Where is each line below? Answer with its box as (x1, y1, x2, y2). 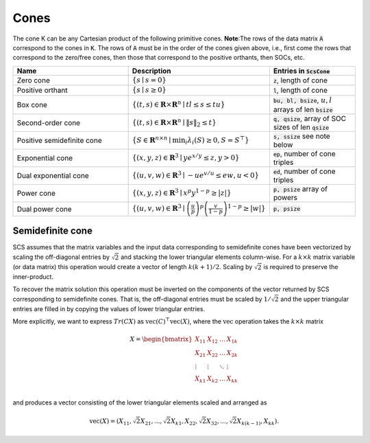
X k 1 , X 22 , (171, 417, 198, 427)
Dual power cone (16, 204, 72, 214)
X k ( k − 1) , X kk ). (236, 417, 280, 427)
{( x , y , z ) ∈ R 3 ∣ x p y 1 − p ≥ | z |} (132, 187, 232, 197)
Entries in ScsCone (273, 66, 330, 76)
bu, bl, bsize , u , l (273, 95, 332, 104)
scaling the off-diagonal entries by (12, 253, 110, 261)
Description (132, 66, 171, 76)
